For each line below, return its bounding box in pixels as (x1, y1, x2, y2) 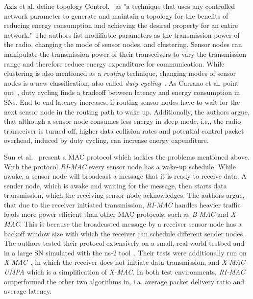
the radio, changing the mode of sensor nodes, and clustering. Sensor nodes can (4, 39, 242, 49)
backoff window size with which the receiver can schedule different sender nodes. (4, 228, 245, 238)
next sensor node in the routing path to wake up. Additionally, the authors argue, (4, 106, 250, 116)
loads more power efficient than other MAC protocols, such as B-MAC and (4, 209, 228, 219)
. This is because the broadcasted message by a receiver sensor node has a (20, 219, 242, 229)
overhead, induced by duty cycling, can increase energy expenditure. (4, 135, 209, 145)
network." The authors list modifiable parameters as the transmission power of (4, 29, 240, 40)
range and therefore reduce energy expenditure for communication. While (4, 58, 225, 69)
